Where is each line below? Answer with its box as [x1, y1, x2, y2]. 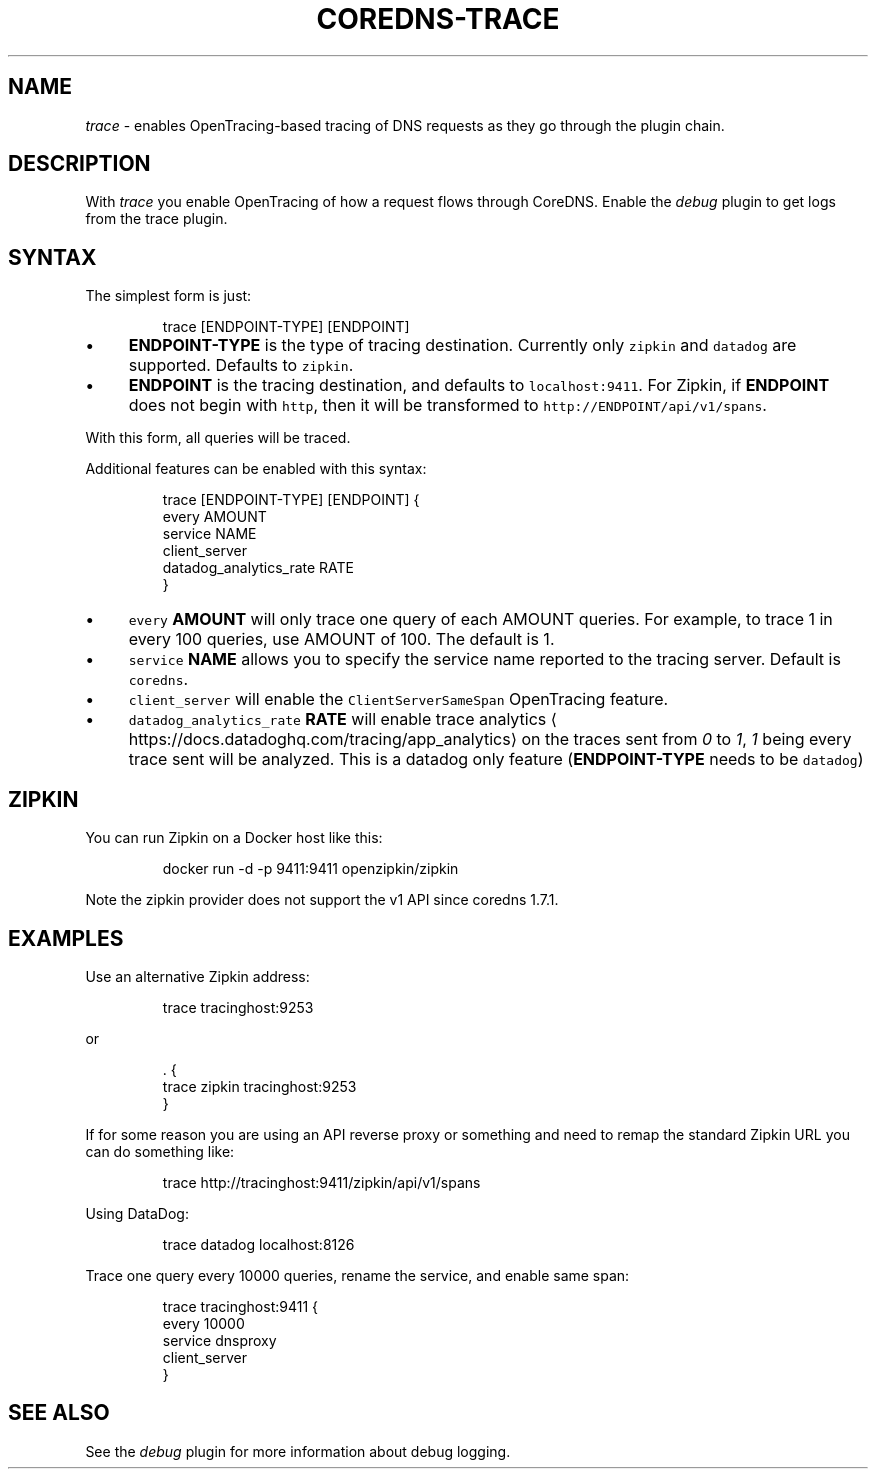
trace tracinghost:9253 [162, 998, 314, 1016]
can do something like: [85, 1142, 235, 1160]
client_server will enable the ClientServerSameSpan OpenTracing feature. [128, 689, 669, 710]
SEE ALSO [8, 1400, 110, 1426]
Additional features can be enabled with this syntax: [85, 460, 427, 478]
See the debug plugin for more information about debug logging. [85, 1442, 511, 1460]
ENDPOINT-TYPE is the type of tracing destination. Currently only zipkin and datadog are [128, 335, 797, 356]
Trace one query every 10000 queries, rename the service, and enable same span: [85, 1266, 630, 1284]
